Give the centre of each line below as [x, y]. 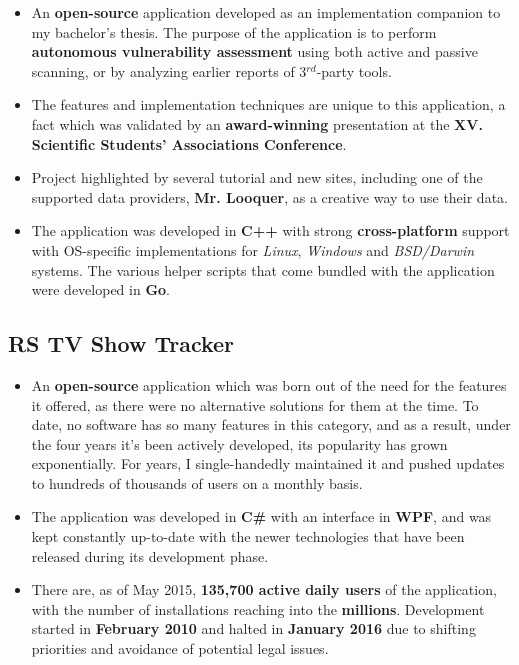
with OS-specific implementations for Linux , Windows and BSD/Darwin [253, 249]
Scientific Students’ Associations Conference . [189, 143]
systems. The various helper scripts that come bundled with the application [263, 269]
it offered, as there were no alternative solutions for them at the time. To [255, 404]
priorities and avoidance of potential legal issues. [180, 648]
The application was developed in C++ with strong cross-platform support [270, 230]
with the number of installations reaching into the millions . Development [258, 608]
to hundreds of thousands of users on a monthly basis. [197, 482]
